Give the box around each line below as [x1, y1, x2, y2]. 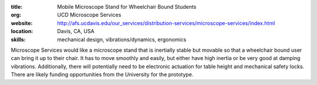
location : [11, 28, 33, 35]
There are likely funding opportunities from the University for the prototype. [11, 71, 194, 78]
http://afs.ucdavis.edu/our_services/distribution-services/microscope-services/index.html [57, 19, 275, 26]
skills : [11, 36, 26, 43]
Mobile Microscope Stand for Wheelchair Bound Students [57, 3, 197, 10]
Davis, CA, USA [57, 28, 95, 35]
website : [11, 19, 33, 26]
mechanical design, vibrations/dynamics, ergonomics [57, 36, 187, 43]
